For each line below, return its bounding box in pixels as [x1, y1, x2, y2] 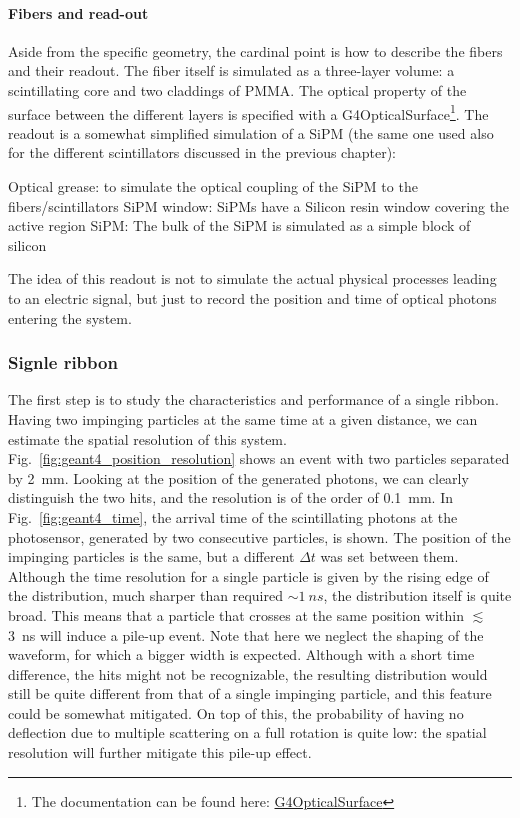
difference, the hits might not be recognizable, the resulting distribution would [8, 663, 488, 684]
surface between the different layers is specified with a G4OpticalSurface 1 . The [8, 100, 489, 124]
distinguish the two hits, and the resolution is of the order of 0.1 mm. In [8, 487, 454, 508]
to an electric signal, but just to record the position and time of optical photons [8, 287, 497, 308]
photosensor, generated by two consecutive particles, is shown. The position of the [8, 526, 511, 547]
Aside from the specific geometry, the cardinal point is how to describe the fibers [8, 40, 503, 61]
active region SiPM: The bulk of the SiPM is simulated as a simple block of [8, 215, 471, 236]
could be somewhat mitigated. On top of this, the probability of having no [8, 702, 464, 723]
